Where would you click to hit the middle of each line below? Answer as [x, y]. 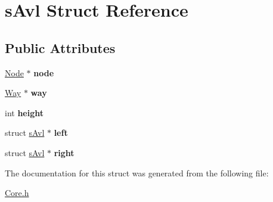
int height [24, 112]
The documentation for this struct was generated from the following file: [137, 173]
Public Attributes [60, 47]
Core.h [17, 193]
